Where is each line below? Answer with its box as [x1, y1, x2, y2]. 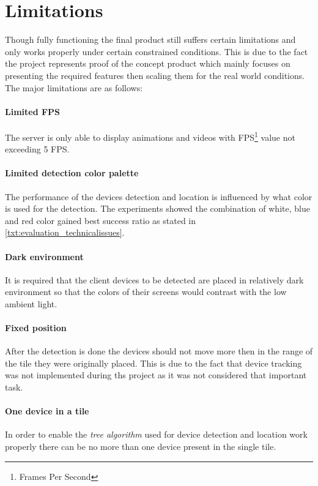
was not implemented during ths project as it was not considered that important [5, 368, 307, 381]
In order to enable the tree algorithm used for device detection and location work [5, 428, 308, 441]
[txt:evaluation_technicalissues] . [5, 226, 125, 239]
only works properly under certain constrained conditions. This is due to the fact [5, 45, 308, 58]
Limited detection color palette [5, 166, 139, 179]
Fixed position [5, 321, 67, 334]
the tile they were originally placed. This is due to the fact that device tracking [5, 356, 302, 369]
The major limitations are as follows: [5, 81, 143, 94]
